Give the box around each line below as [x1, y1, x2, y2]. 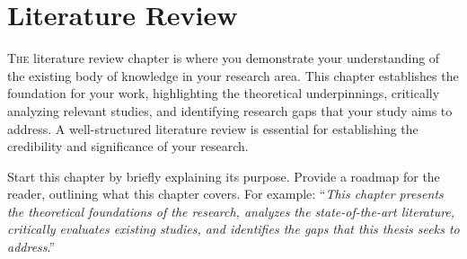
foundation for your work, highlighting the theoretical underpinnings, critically [7, 84, 440, 103]
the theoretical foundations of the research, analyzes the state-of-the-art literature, [7, 201, 455, 220]
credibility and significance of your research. [7, 137, 249, 156]
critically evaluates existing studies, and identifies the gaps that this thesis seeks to [7, 219, 460, 238]
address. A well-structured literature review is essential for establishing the [7, 119, 419, 138]
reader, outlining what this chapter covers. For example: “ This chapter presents [7, 184, 444, 203]
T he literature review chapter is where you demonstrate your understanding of [7, 49, 440, 67]
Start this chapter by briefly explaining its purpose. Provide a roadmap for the [7, 166, 440, 185]
